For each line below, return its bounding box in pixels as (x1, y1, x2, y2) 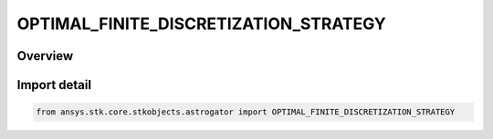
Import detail (16, 77, 91, 93)
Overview (16, 48, 74, 64)
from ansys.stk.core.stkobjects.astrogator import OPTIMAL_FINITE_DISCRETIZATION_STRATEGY (36, 107, 456, 117)
